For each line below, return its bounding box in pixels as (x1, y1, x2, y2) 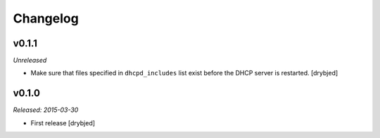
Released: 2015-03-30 (13, 106, 79, 114)
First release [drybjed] (30, 118, 95, 127)
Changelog (13, 11, 79, 26)
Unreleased (13, 56, 47, 65)
